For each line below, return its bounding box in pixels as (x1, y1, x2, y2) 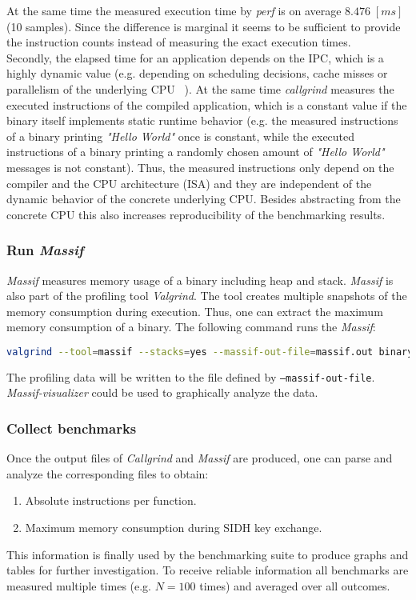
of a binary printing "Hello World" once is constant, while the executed (6, 127, 355, 144)
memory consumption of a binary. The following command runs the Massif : (6, 318, 376, 335)
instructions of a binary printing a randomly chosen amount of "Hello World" (6, 143, 385, 160)
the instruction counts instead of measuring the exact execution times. (6, 34, 351, 50)
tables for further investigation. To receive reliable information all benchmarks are (6, 562, 409, 578)
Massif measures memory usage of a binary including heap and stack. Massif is (6, 271, 394, 288)
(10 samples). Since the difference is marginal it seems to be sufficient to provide (6, 18, 401, 34)
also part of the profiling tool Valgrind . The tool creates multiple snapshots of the (6, 287, 407, 304)
